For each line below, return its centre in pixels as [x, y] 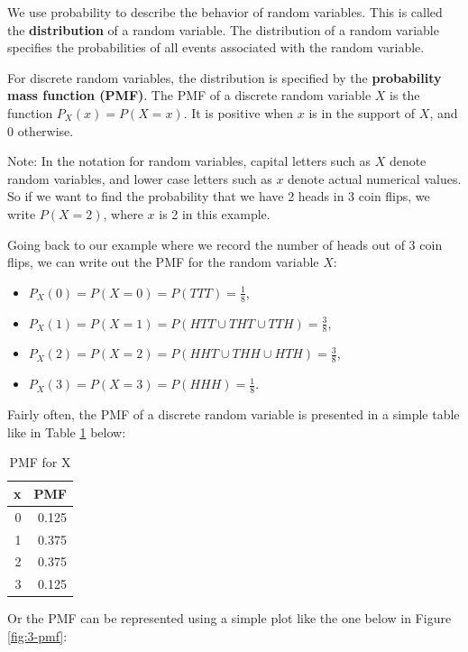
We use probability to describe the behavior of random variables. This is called [225, 12]
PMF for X [40, 462]
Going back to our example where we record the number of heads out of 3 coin [225, 244]
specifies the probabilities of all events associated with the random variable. [216, 47]
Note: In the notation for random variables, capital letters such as [189, 161]
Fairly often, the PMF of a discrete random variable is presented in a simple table [234, 414]
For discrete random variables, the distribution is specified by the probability [225, 77]
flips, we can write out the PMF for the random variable [163, 262]
